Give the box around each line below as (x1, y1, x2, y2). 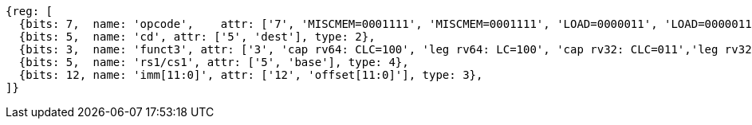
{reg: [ (6, 5, 53, 18)
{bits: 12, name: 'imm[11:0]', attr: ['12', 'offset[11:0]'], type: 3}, (18, 68, 483, 81)
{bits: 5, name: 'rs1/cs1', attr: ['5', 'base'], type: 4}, (18, 56, 409, 68)
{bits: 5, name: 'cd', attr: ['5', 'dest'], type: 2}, (18, 30, 376, 43)
